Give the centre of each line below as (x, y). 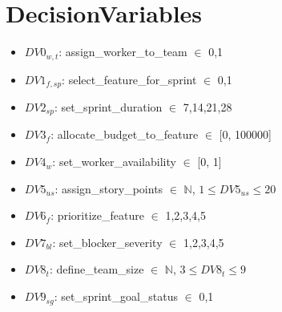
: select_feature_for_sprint (129, 79)
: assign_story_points (109, 188)
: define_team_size (97, 269)
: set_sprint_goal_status (116, 296)
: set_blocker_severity (107, 242)
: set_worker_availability (114, 162)
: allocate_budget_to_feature (125, 134)
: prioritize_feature (97, 215)
